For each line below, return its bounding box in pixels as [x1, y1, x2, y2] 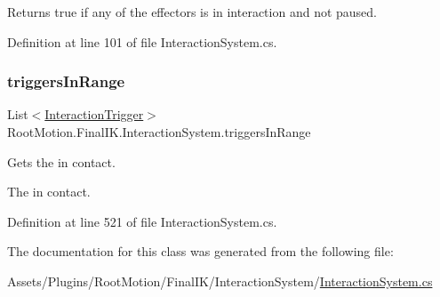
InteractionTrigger [44, 105, 144, 124]
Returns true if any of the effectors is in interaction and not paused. [7, 3, 377, 20]
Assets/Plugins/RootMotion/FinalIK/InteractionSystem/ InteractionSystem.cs [7, 271, 433, 290]
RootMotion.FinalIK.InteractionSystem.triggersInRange [7, 123, 311, 140]
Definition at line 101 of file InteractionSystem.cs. [7, 32, 277, 51]
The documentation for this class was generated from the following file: [7, 242, 394, 261]
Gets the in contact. [7, 152, 116, 171]
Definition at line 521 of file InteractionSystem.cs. [7, 212, 277, 230]
